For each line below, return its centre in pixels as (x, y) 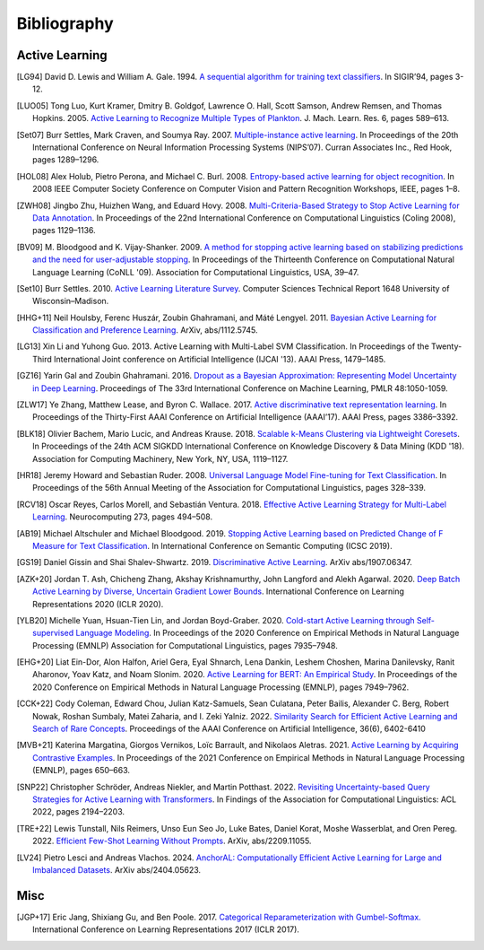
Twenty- (446, 346)
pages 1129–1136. (64, 231)
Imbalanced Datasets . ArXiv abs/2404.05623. (117, 869)
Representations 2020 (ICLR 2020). (98, 604)
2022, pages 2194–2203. (79, 812)
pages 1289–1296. (66, 160)
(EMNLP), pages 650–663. (81, 771)
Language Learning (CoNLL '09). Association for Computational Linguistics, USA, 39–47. (196, 272)
